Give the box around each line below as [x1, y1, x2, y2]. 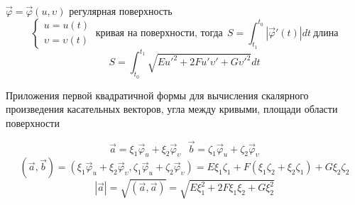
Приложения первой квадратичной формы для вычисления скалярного [6, 87, 309, 102]
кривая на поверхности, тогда [95, 28, 223, 38]
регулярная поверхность [69, 4, 173, 18]
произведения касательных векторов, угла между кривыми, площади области [6, 101, 338, 116]
